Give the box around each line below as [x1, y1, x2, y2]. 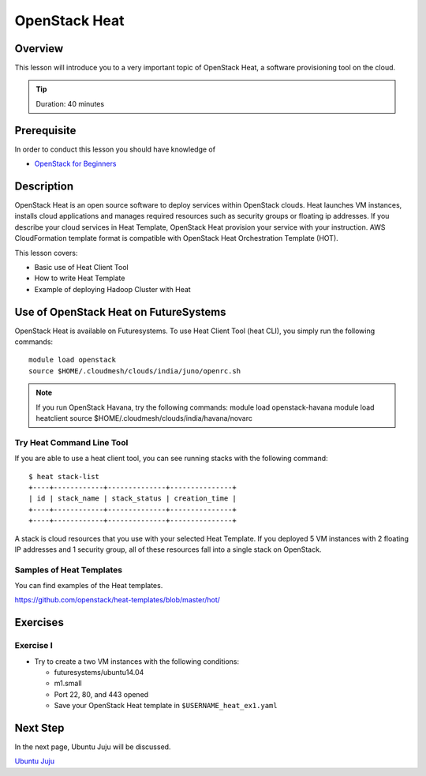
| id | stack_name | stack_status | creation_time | [28, 494, 237, 503]
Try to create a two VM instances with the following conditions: [34, 656, 240, 666]
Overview [14, 42, 64, 55]
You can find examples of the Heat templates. [14, 581, 163, 590]
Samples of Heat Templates [14, 564, 122, 575]
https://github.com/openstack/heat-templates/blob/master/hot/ [14, 595, 221, 605]
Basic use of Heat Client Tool [34, 263, 129, 272]
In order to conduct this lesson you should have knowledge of [14, 144, 216, 154]
